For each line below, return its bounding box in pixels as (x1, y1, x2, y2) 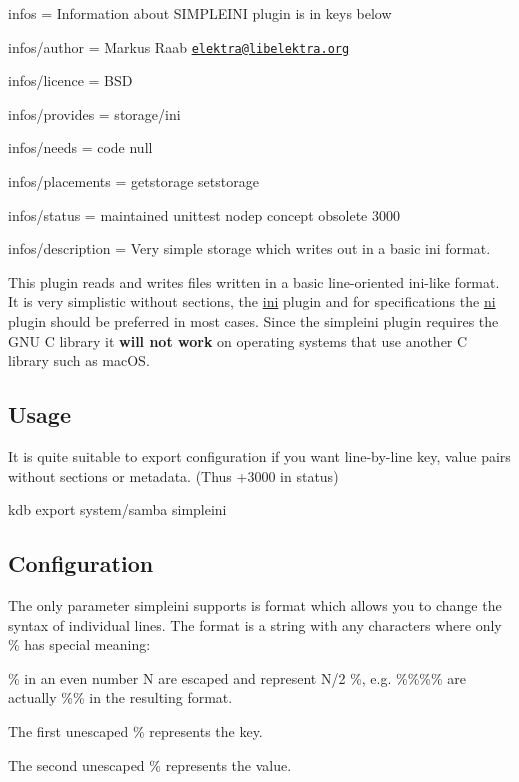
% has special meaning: (8, 634, 151, 655)
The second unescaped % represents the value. (8, 754, 292, 775)
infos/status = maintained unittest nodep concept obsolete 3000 (8, 204, 400, 225)
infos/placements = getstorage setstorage (8, 171, 259, 192)
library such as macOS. (8, 350, 150, 371)
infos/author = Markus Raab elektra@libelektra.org (8, 36, 350, 57)
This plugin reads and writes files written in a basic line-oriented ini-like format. (8, 271, 500, 292)
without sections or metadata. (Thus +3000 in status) (8, 465, 339, 486)
